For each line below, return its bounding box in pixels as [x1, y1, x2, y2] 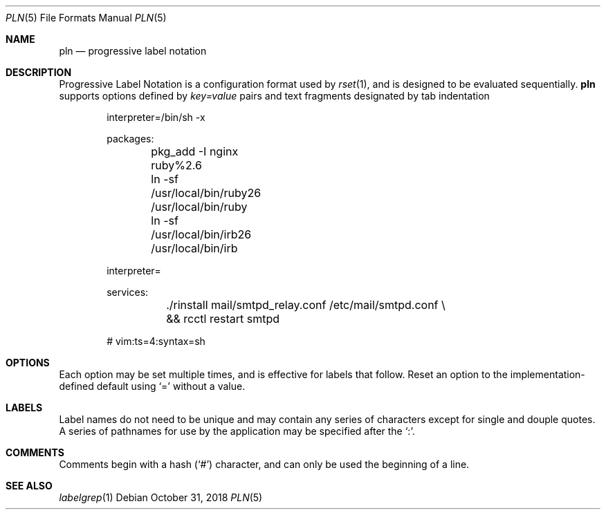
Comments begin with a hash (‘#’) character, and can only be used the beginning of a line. [59, 458, 470, 470]
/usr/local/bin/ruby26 [151, 186, 261, 200]
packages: [107, 133, 154, 144]
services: [107, 286, 149, 298]
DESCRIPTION [6, 66, 72, 78]
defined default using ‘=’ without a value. [59, 380, 246, 392]
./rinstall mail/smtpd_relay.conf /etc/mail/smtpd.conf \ [166, 298, 446, 312]
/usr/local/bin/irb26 [151, 227, 252, 241]
